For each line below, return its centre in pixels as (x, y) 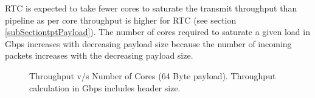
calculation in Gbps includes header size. (105, 87)
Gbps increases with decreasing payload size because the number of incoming (148, 43)
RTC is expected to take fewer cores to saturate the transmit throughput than (151, 8)
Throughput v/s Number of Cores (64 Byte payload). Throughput (153, 75)
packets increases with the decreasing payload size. (99, 55)
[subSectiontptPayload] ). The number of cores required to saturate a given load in (157, 32)
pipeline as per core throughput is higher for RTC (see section (121, 20)
